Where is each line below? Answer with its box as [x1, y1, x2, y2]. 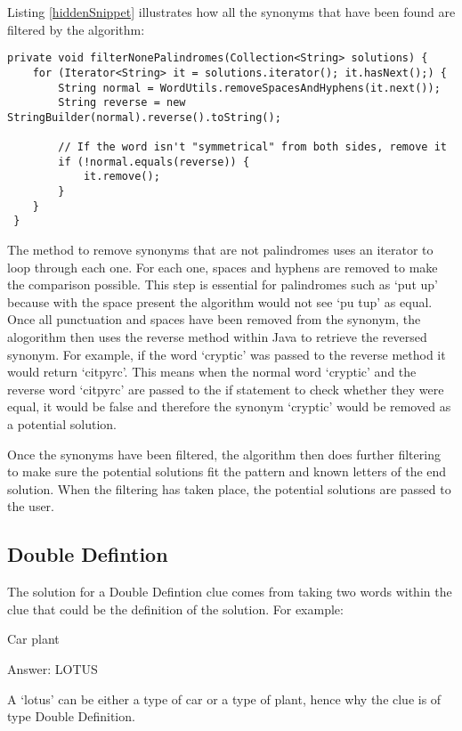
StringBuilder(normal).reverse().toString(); [7, 110, 281, 124]
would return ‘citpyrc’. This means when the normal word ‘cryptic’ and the [7, 362, 417, 381]
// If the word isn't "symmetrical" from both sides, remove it [58, 141, 447, 154]
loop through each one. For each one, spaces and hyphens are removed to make [7, 257, 438, 276]
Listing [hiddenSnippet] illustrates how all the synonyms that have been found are [7, 3, 456, 20]
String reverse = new [58, 96, 186, 110]
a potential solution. [7, 415, 117, 433]
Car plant [7, 629, 60, 648]
